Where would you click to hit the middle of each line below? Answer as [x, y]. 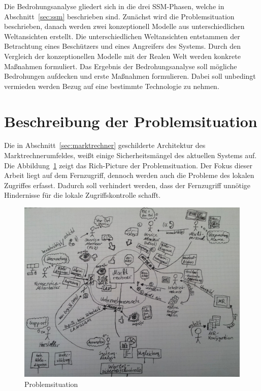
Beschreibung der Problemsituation [131, 121]
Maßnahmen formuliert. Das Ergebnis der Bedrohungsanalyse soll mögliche [121, 66]
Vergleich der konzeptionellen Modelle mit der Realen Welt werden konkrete [122, 56]
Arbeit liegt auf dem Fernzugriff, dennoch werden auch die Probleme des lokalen [129, 175]
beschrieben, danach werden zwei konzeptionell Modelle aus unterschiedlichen [124, 26]
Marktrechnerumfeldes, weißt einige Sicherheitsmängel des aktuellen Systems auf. [130, 155]
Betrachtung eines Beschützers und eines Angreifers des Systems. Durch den [123, 46]
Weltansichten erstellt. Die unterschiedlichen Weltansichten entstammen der [122, 36]
